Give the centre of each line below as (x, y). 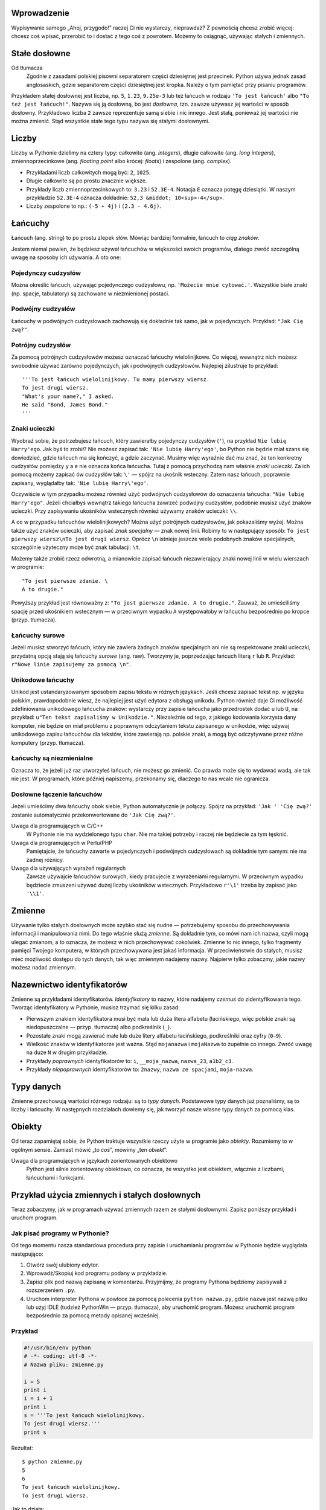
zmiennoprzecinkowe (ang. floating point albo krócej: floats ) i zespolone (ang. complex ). (121, 161)
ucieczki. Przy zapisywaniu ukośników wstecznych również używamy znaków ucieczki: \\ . (125, 511)
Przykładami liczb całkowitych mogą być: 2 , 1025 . (88, 172)
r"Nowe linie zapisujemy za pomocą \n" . (71, 664)
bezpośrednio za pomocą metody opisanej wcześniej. (93, 1316)
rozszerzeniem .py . (51, 1290)
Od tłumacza (27, 68)
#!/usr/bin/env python (57, 1348)
